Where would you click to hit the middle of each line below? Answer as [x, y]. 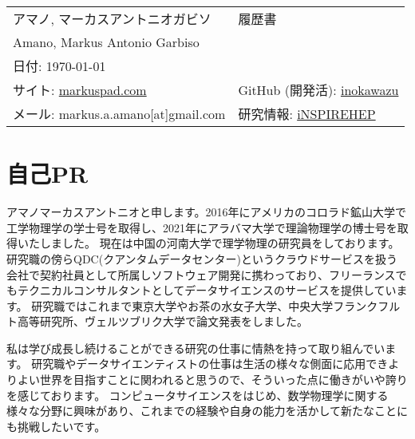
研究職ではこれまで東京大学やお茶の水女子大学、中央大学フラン [199, 305]
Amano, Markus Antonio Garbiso [106, 42]
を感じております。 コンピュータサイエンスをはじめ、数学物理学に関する [198, 395]
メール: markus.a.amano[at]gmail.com [119, 114]
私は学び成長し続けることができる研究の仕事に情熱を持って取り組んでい [196, 348]
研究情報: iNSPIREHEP [307, 114]
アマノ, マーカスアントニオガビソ [112, 19]
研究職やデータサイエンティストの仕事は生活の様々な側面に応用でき [210, 364]
